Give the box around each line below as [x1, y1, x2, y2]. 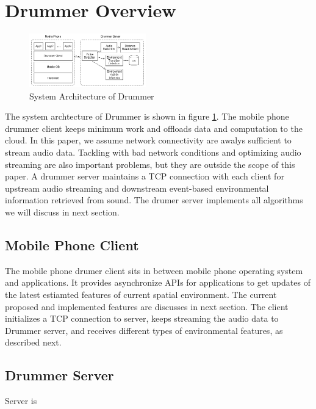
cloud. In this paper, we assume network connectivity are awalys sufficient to [5, 134, 292, 147]
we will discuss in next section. [5, 206, 120, 219]
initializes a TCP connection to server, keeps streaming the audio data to [5, 312, 279, 325]
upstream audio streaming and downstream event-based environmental [5, 181, 269, 194]
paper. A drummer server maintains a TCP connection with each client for [5, 170, 284, 183]
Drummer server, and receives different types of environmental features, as [5, 324, 283, 336]
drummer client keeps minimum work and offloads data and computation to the [5, 121, 303, 134]
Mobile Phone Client [5, 236, 139, 255]
